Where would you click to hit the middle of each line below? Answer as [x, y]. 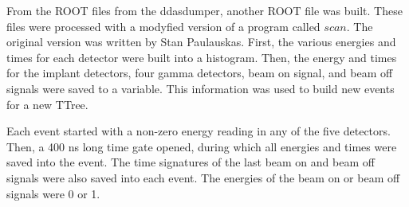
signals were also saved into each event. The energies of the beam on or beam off [203, 177]
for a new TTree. [47, 104]
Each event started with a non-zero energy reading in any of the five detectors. [199, 131]
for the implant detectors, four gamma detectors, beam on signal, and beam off [200, 73]
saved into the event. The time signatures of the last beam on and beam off [191, 162]
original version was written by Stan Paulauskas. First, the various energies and [201, 42]
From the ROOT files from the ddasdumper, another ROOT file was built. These [204, 10]
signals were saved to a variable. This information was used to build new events [201, 88]
